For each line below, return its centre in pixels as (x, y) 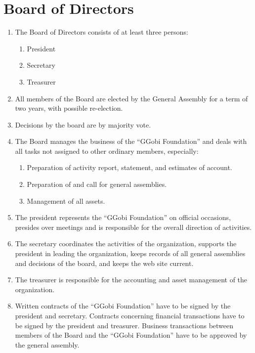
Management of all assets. (66, 200)
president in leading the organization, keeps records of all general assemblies (130, 253)
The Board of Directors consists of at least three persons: (102, 32)
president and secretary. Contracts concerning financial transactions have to (130, 315)
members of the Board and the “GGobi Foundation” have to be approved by (131, 335)
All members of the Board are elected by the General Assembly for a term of (131, 98)
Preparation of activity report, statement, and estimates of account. (129, 167)
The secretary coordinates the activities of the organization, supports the (126, 243)
